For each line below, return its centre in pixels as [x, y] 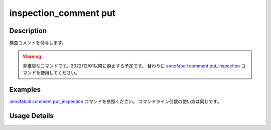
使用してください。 [60, 73]
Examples [25, 90]
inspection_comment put [62, 13]
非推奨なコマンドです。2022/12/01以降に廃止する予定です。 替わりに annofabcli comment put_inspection [131, 65]
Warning [32, 56]
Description [28, 31]
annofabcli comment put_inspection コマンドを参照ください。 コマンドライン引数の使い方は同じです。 [115, 101]
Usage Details [31, 116]
